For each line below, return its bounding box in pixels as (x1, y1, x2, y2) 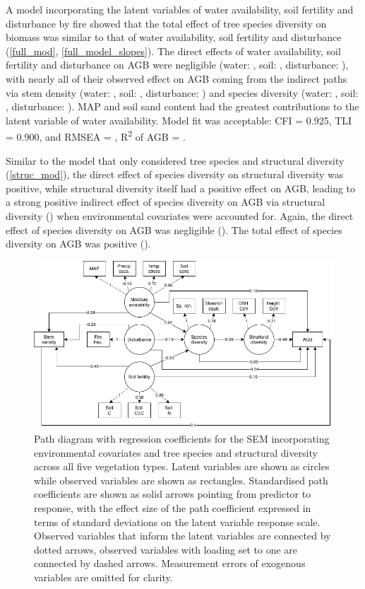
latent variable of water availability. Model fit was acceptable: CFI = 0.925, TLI (6, 112, 352, 127)
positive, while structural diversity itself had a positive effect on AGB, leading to (6, 180, 356, 195)
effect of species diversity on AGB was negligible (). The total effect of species (6, 222, 342, 237)
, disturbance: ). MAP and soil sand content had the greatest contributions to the (6, 99, 359, 114)
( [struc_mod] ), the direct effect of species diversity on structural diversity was (6, 167, 344, 182)
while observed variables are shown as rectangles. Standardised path (34, 472, 328, 487)
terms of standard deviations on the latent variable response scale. (34, 514, 321, 529)
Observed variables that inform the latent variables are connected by (34, 528, 331, 543)
